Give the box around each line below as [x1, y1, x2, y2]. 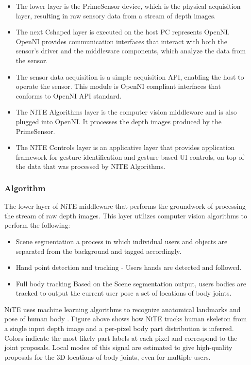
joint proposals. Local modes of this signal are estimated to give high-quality [4, 342, 233, 352]
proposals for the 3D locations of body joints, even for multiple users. [4, 351, 211, 362]
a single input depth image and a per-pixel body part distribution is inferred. [4, 323, 234, 333]
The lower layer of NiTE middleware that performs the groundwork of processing [4, 201, 246, 211]
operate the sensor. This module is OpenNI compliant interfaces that [16, 81, 221, 91]
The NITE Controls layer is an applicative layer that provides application [16, 142, 235, 152]
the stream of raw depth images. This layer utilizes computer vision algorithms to [4, 210, 247, 220]
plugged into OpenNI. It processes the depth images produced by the [16, 116, 221, 126]
